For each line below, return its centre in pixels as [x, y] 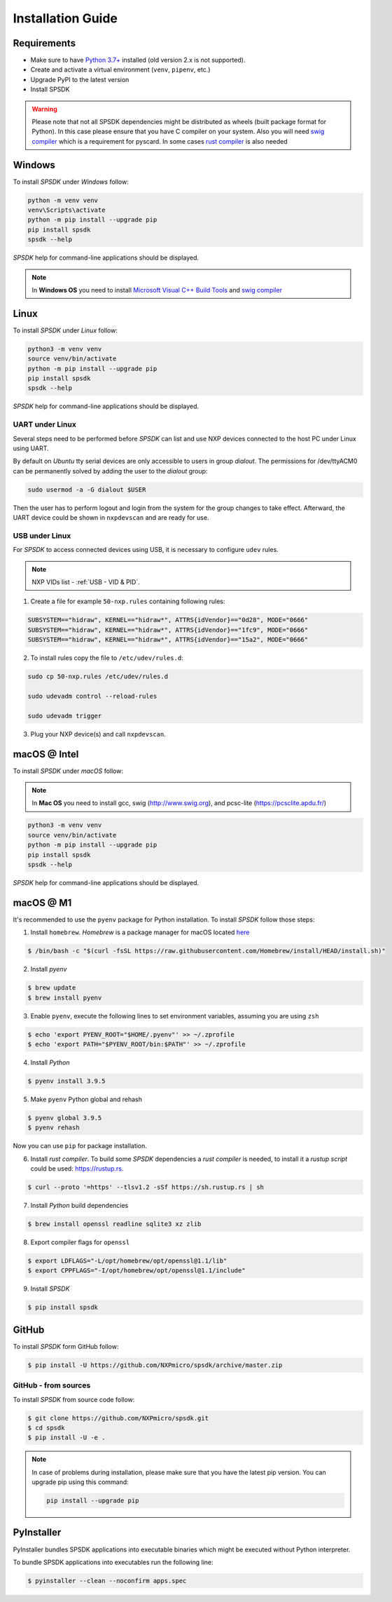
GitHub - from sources [52, 1385]
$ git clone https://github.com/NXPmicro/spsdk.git [118, 1418]
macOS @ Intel [46, 754]
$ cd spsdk [46, 1428]
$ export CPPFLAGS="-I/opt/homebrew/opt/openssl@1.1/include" [136, 1271]
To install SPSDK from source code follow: [74, 1399]
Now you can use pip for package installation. [80, 1146]
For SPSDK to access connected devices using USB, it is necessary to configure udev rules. [146, 550]
